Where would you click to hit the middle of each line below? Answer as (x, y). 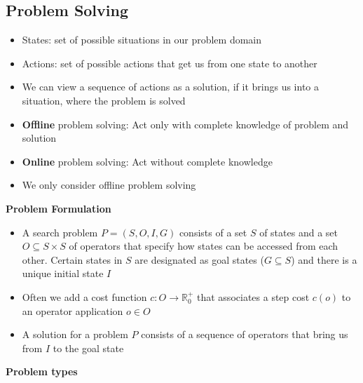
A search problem (60, 232)
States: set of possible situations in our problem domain (142, 40)
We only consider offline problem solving (109, 185)
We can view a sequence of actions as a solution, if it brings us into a (170, 87)
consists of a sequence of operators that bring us (245, 334)
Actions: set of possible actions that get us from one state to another (170, 63)
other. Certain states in (72, 259)
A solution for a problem (75, 334)
